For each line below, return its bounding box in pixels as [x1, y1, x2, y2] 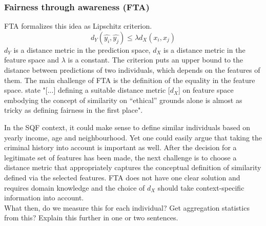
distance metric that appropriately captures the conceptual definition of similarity [4, 162, 261, 173]
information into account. [4, 192, 84, 203]
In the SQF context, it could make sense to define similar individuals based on [4, 121, 251, 132]
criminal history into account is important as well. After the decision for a [4, 142, 237, 153]
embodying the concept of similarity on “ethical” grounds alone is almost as [4, 94, 242, 105]
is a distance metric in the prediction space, [13, 44, 151, 55]
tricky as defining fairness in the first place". [4, 105, 143, 115]
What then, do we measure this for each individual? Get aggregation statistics [4, 202, 250, 213]
